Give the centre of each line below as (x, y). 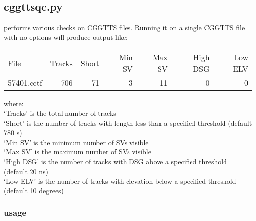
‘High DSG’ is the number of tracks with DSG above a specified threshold (115, 161)
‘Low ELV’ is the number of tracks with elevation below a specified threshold (120, 181)
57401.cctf (25, 83)
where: (14, 103)
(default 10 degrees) (34, 190)
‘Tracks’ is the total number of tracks (60, 113)
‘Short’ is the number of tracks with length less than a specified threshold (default (128, 123)
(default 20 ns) (26, 171)
